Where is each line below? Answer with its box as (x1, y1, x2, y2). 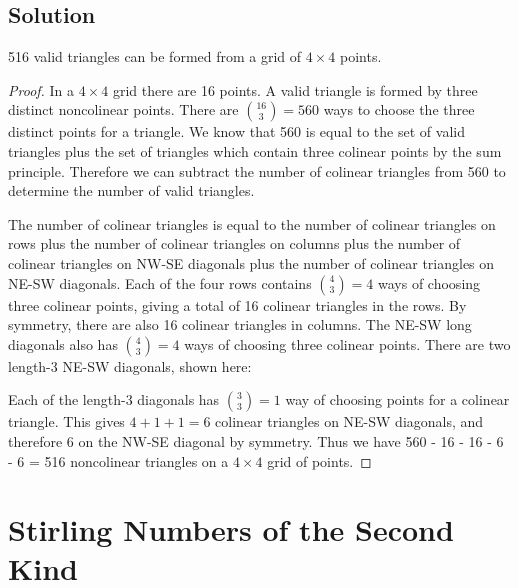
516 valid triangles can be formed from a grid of (8, 46, 302, 67)
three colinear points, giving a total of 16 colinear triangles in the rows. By (8, 294, 467, 315)
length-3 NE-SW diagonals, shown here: (8, 355, 252, 376)
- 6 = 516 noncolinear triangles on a (8, 450, 229, 471)
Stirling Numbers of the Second (8, 509, 454, 550)
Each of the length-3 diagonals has (8, 389, 220, 410)
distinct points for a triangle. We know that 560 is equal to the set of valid (8, 121, 465, 142)
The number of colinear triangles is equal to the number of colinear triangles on (8, 213, 496, 234)
